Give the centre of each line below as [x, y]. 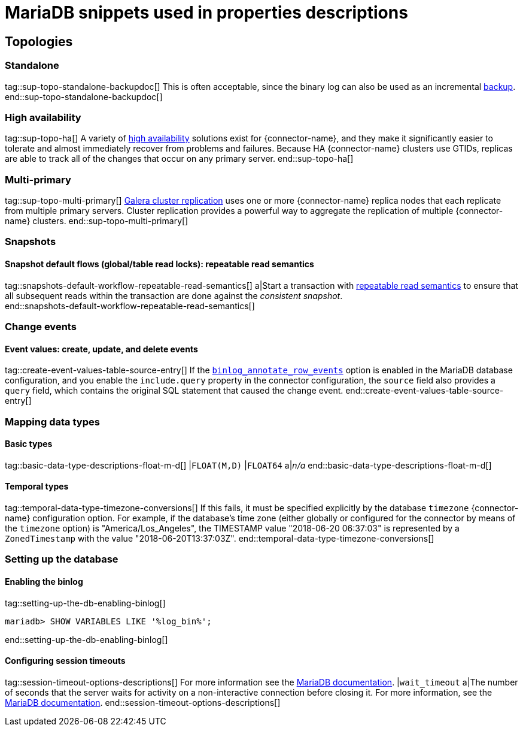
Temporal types [37, 487]
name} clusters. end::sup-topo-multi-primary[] [97, 221]
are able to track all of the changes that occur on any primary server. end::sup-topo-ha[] [179, 159]
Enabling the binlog [44, 582]
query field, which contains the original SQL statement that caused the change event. [174, 391]
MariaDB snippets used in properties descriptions [206, 13]
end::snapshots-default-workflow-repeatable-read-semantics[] [130, 306]
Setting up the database [62, 559]
